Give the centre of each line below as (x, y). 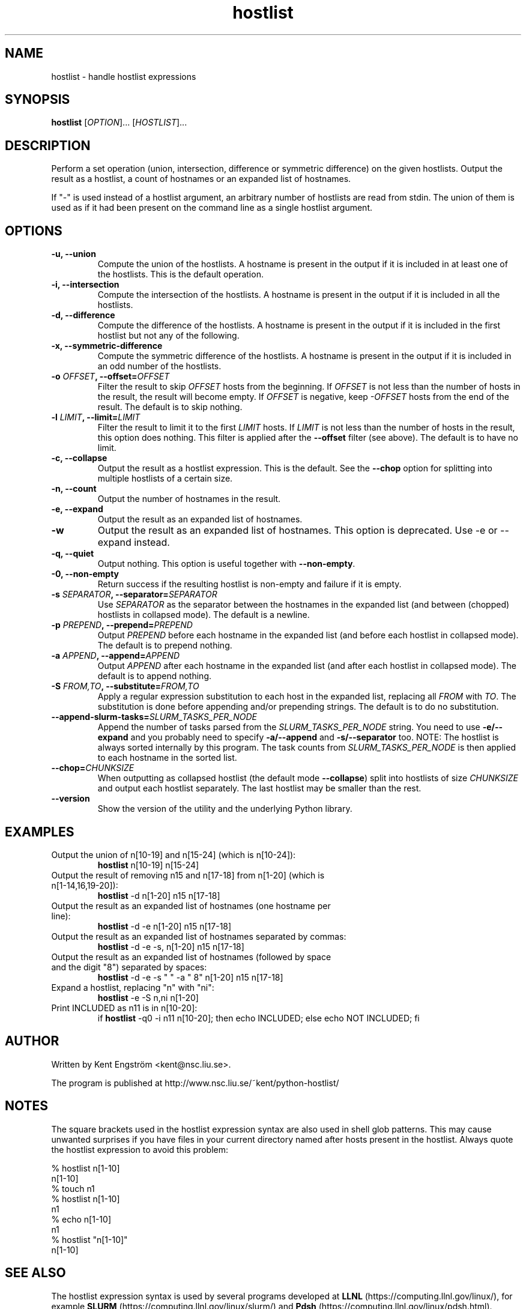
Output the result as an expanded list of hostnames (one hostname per (191, 905)
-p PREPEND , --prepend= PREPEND (122, 625)
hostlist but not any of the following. (168, 336)
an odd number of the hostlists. (159, 366)
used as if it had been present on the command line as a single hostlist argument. (212, 208)
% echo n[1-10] (81, 1219)
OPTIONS (34, 231)
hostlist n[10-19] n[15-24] (148, 865)
